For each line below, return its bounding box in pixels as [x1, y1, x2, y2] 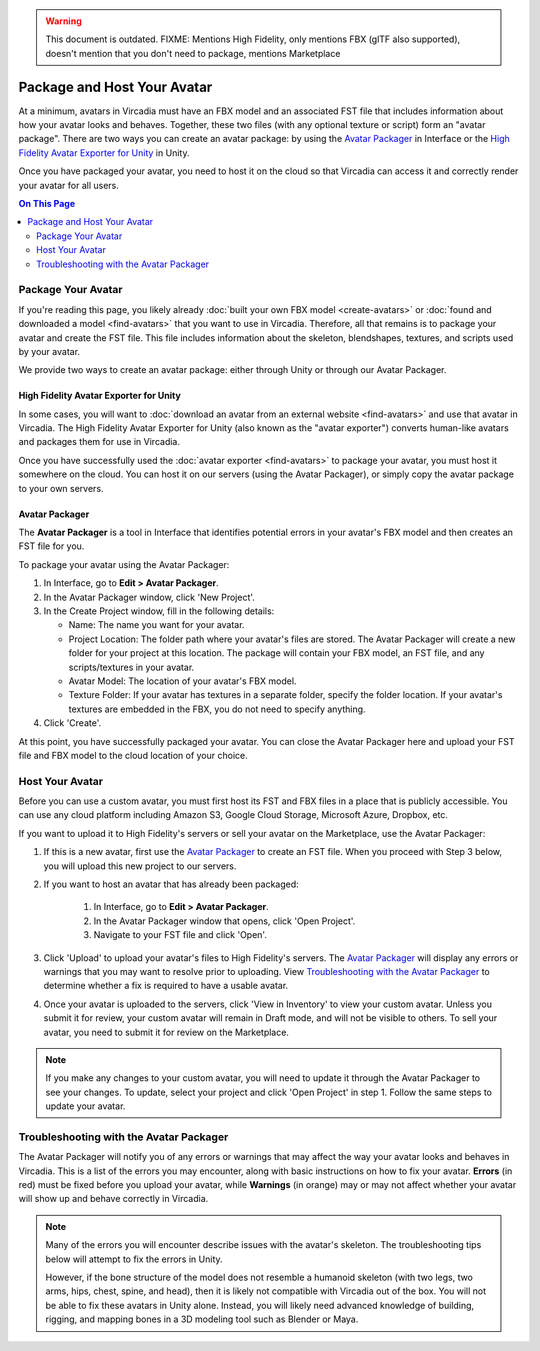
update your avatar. [45, 1100, 126, 1112]
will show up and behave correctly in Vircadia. [18, 1193, 209, 1205]
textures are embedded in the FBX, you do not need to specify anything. [68, 703, 366, 715]
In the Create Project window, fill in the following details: [43, 605, 275, 617]
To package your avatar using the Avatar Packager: [18, 558, 230, 570]
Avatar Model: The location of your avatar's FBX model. [68, 675, 297, 687]
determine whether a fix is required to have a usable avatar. [43, 980, 289, 992]
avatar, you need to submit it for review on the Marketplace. [43, 1026, 290, 1038]
